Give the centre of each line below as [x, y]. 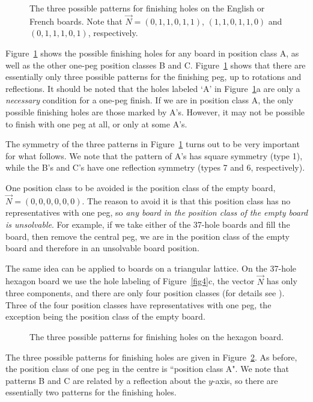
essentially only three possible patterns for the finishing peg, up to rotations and [153, 77]
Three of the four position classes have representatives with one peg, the [138, 304]
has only [282, 281]
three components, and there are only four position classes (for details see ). [145, 293]
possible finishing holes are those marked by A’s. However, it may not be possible [155, 111]
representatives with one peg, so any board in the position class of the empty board [157, 212]
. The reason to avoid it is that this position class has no [186, 200]
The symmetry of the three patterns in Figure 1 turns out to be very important [153, 144]
